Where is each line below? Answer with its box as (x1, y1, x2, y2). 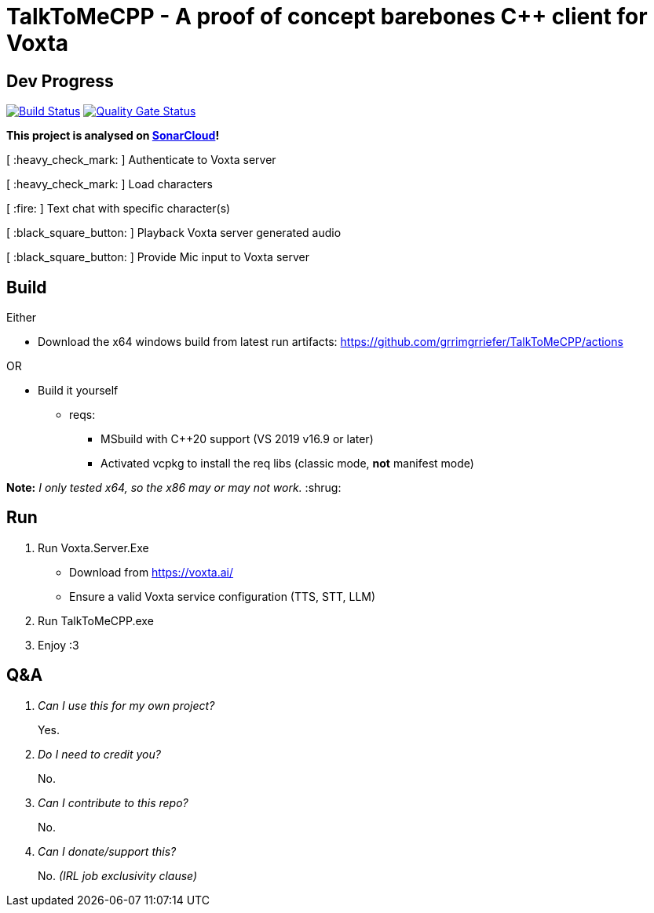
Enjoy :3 (38, 638, 79, 652)
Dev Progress (6, 71, 114, 91)
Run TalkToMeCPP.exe (38, 613, 154, 627)
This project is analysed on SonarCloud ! (6, 129, 220, 143)
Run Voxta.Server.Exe (38, 540, 149, 555)
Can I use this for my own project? (38, 698, 215, 712)
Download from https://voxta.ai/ (69, 565, 234, 579)
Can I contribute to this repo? (38, 795, 188, 809)
